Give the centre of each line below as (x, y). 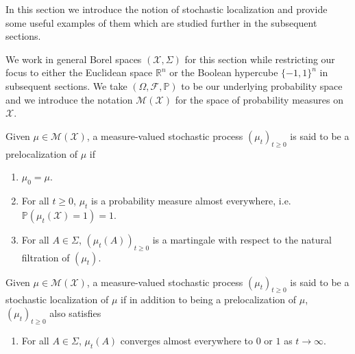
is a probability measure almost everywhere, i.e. (191, 200)
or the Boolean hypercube (224, 72)
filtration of (46, 257)
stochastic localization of (57, 299)
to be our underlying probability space (262, 85)
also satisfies (75, 312)
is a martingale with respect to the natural (242, 239)
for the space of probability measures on (259, 99)
